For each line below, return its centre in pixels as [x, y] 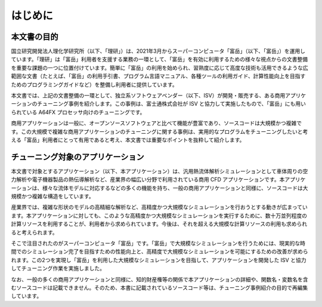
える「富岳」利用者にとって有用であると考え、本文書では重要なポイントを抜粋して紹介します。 [128, 140]
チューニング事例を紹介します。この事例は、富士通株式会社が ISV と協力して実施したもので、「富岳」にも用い [171, 104]
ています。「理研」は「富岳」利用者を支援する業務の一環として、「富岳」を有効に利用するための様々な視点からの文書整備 [160, 59]
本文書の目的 [35, 37]
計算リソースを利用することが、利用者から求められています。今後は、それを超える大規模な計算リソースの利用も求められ [159, 224]
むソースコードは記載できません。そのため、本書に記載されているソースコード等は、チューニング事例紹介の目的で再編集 [160, 287]
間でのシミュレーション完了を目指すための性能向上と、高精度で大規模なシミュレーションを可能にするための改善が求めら [160, 251]
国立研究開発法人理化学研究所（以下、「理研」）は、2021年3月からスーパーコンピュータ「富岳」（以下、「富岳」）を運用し [158, 51]
